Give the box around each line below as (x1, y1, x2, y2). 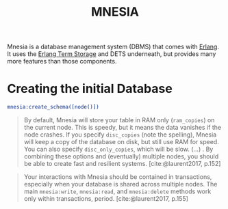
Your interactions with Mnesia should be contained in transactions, (23, 173, 212, 181)
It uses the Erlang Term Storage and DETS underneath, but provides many (7, 50, 216, 58)
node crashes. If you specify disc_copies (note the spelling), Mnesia (23, 130, 217, 139)
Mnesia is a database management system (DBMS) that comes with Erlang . (7, 42, 219, 51)
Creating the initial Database (7, 81, 173, 96)
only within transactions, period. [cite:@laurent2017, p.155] (23, 195, 188, 202)
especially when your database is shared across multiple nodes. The (23, 180, 218, 188)
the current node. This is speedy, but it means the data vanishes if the (23, 124, 221, 131)
